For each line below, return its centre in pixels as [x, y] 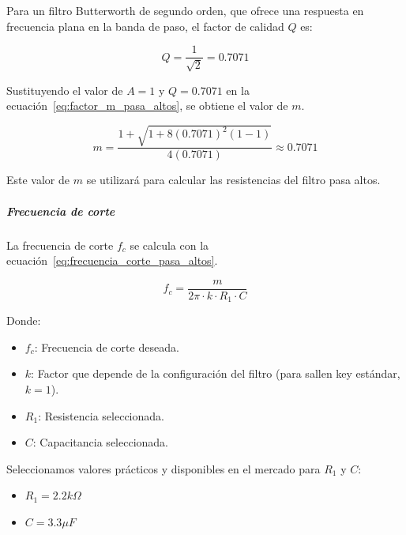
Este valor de [38, 180]
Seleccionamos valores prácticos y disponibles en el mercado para [164, 468]
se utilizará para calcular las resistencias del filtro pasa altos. [233, 180]
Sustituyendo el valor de [65, 90]
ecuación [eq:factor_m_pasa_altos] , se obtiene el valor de [147, 105]
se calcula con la [169, 245]
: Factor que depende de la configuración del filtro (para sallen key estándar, [216, 373]
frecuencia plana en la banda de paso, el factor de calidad [145, 26]
